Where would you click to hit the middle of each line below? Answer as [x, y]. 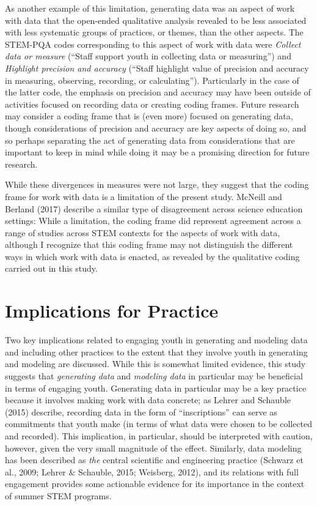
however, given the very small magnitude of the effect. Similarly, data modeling [153, 448]
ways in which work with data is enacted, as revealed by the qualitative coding [152, 256]
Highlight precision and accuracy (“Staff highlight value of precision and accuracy [157, 68]
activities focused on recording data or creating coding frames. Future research [152, 104]
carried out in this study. [51, 268]
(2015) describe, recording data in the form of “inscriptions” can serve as [141, 411]
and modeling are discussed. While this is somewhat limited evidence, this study [155, 364]
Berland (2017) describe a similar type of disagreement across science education [154, 208]
